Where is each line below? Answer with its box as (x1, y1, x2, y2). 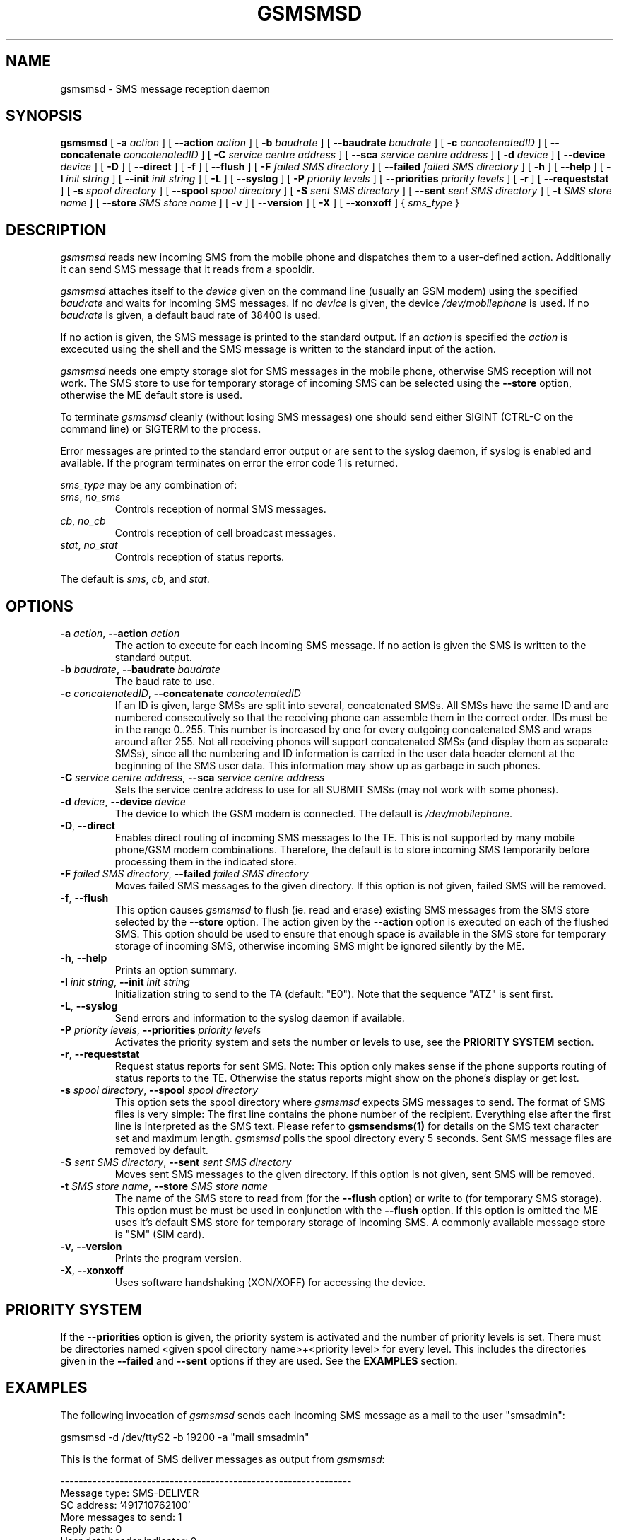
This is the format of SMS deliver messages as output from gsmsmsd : (60, 1452, 385, 1465)
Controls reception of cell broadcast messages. (114, 527, 336, 539)
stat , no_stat (60, 539, 118, 552)
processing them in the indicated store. (114, 856, 297, 868)
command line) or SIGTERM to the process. (60, 423, 261, 436)
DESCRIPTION (6, 221, 107, 239)
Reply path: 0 (60, 1522, 122, 1535)
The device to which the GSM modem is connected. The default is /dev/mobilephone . (114, 807, 513, 820)
